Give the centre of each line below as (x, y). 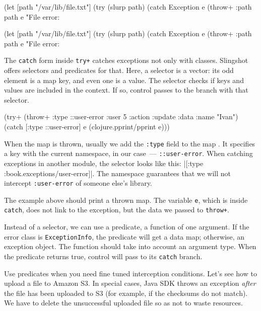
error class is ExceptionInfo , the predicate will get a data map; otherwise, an (124, 236)
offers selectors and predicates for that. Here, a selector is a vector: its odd (119, 70)
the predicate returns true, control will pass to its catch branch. (103, 256)
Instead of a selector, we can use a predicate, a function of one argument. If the (127, 227)
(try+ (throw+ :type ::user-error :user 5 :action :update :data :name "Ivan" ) (121, 116)
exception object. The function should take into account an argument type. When (130, 246)
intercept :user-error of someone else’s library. (78, 183)
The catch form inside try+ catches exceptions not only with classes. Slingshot (126, 60)
